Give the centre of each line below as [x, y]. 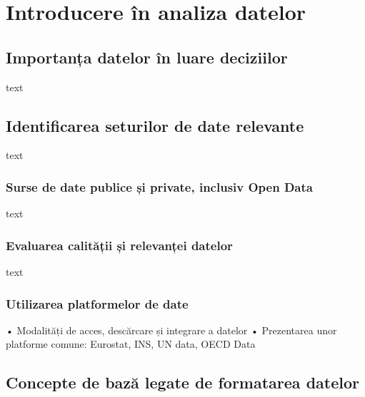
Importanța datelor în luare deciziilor [147, 57]
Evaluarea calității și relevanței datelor [119, 245]
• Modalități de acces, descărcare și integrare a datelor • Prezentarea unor [171, 330]
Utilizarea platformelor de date [97, 303]
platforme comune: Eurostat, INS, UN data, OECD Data [131, 344]
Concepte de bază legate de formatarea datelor [182, 382]
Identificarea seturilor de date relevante [155, 125]
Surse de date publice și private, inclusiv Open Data [159, 186]
